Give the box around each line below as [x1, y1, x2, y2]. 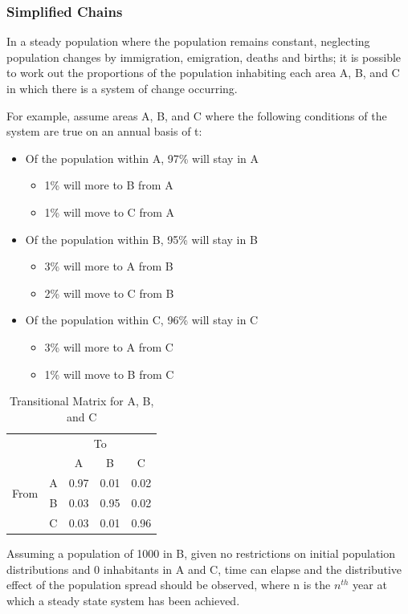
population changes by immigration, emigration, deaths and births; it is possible [6, 48, 402, 65]
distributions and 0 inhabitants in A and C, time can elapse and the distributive [6, 560, 402, 577]
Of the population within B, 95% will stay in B [25, 230, 258, 247]
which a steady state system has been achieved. [6, 592, 240, 608]
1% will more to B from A [44, 177, 173, 193]
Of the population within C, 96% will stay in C [25, 311, 259, 328]
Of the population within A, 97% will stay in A [25, 149, 259, 166]
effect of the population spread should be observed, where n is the [6, 576, 331, 593]
